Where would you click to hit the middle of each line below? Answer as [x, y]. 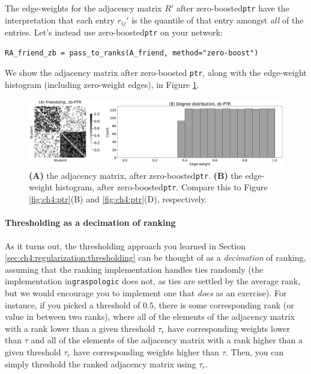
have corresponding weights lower [228, 328]
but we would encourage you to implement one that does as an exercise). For [146, 292]
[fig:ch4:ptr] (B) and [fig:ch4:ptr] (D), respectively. [118, 199]
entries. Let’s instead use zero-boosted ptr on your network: [114, 32]
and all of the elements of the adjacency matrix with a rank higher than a [167, 340]
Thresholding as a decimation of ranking [90, 223]
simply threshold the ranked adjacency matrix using [101, 363]
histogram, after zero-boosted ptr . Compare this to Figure [162, 187]
